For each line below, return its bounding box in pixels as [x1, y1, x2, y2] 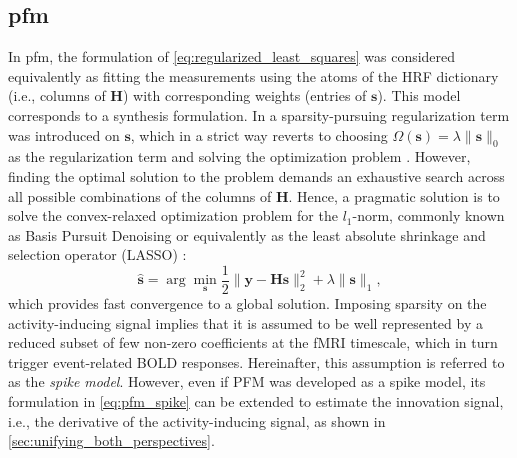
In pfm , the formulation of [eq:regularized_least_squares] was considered [8, 46, 456, 67]
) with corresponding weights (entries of [122, 85, 367, 106]
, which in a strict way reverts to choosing [130, 124, 388, 145]
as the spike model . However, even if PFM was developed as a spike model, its [8, 371, 486, 392]
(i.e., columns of [8, 85, 106, 106]
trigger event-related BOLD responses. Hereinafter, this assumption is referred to [8, 351, 505, 372]
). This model [377, 85, 461, 106]
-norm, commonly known [352, 205, 505, 226]
